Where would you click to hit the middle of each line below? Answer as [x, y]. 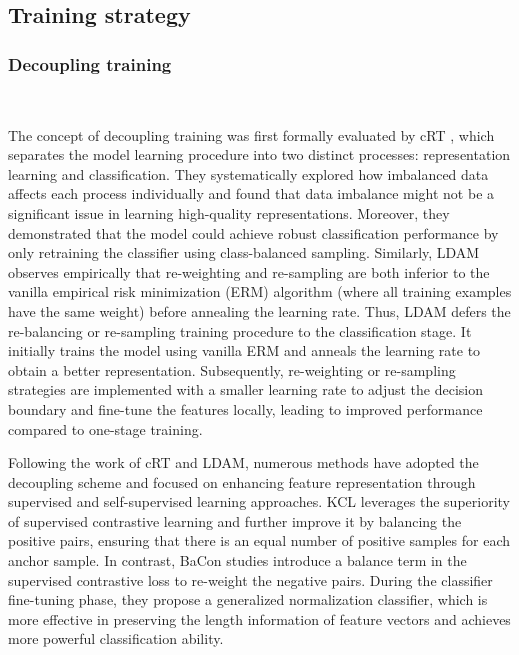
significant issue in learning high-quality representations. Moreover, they [229, 212]
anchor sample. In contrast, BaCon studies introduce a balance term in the [237, 560]
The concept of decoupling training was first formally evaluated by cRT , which [251, 134]
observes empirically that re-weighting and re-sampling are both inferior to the [249, 271]
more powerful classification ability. [116, 638]
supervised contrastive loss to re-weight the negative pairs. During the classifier [250, 579]
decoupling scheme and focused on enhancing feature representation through [242, 481]
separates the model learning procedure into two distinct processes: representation [259, 154]
